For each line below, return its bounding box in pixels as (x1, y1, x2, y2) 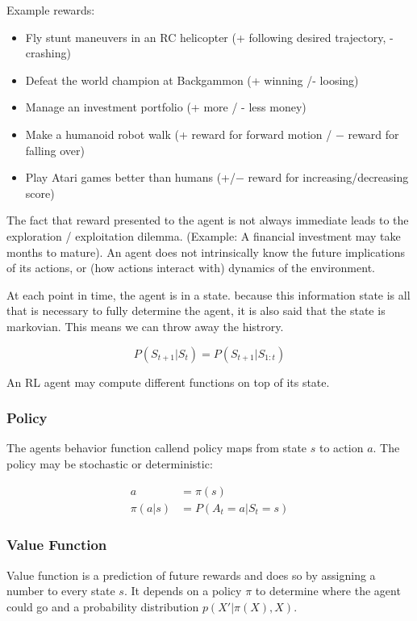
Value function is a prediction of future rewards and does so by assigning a (6, 566, 376, 583)
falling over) (25, 141, 85, 158)
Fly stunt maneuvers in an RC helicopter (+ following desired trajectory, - (25, 28, 394, 45)
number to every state (6, 582, 115, 599)
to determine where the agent (255, 582, 401, 599)
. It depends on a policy (123, 582, 242, 599)
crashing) (25, 44, 71, 61)
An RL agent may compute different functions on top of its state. (6, 373, 330, 390)
